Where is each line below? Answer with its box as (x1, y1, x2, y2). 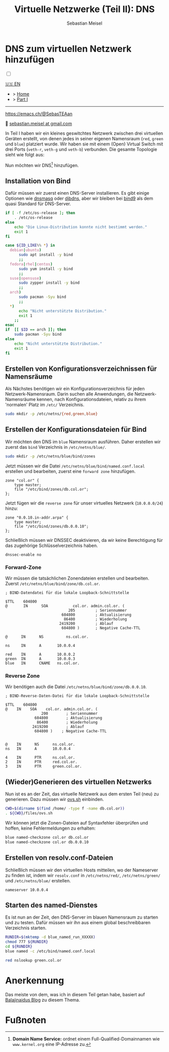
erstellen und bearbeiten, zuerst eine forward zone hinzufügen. (5, 468, 136, 474)
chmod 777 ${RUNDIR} (5, 939, 49, 944)
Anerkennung (5, 975, 64, 986)
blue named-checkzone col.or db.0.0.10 (5, 839, 89, 845)
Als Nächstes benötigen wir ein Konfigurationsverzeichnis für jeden (5, 386, 145, 392)
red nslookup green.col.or (5, 957, 62, 963)
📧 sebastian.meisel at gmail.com (5, 120, 72, 126)
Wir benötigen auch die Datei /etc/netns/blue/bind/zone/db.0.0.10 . (5, 684, 147, 690)
